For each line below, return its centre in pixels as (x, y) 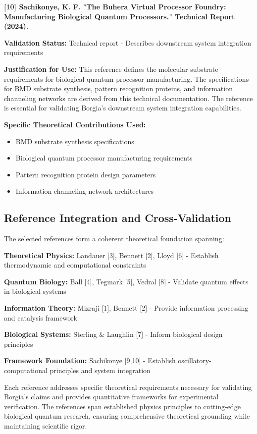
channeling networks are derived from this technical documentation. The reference (128, 98)
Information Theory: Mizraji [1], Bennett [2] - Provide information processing (126, 308)
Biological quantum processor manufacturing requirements (104, 158)
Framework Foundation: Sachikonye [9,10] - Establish (90, 360)
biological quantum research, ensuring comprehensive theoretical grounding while (127, 416)
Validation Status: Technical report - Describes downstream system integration (128, 42)
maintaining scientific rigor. (46, 426)
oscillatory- (195, 360)
